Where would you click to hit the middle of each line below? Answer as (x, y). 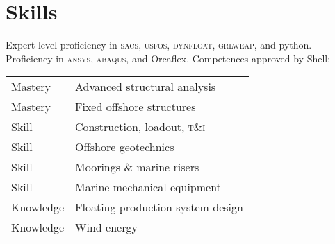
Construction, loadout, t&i (140, 127)
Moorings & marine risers (137, 167)
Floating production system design (159, 207)
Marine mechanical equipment (148, 187)
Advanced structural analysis (146, 87)
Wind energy (106, 227)
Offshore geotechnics (125, 147)
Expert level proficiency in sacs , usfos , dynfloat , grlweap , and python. (159, 45)
